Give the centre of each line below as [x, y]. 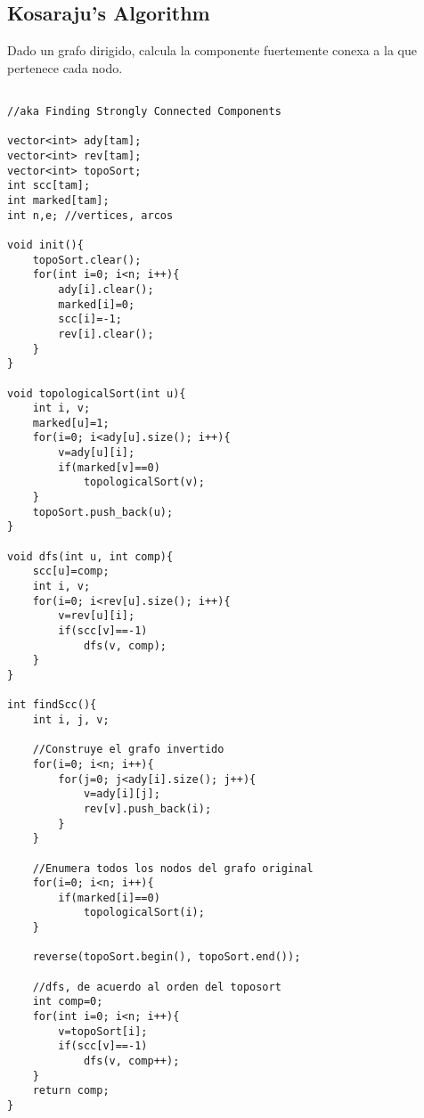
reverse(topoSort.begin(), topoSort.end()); [167, 957]
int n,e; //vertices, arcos [90, 215]
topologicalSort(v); [144, 482]
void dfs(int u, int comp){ [90, 556]
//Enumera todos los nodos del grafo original [173, 868]
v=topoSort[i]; [103, 1031]
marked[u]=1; [71, 423]
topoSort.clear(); [87, 260]
